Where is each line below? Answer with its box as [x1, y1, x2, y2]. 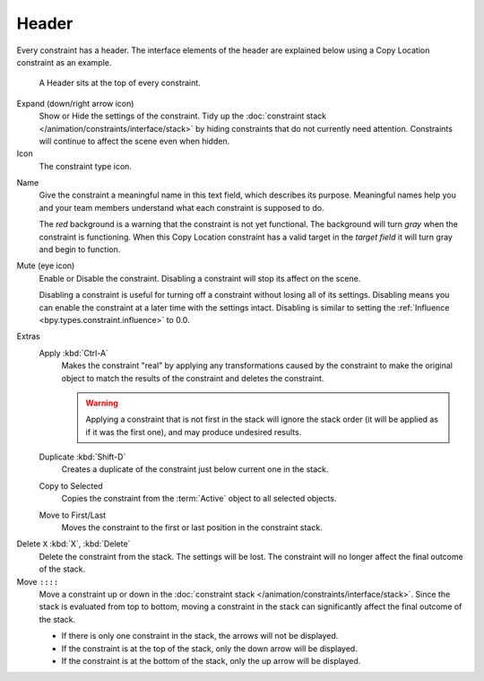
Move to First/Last [39, 510, 107, 520]
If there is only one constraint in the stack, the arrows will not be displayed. [61, 631, 339, 642]
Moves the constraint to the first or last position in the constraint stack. [61, 522, 323, 533]
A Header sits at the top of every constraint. [39, 77, 201, 89]
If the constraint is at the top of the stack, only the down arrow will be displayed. [61, 642, 358, 654]
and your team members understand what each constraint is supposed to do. [39, 202, 324, 213]
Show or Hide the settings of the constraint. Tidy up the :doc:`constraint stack [39, 110, 327, 121]
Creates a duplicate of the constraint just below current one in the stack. [61, 464, 329, 475]
